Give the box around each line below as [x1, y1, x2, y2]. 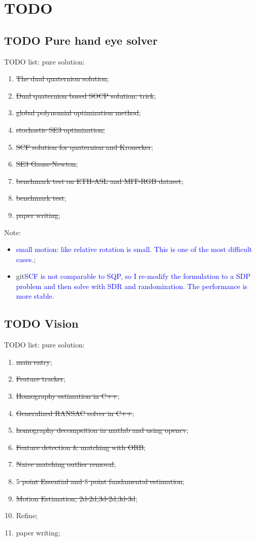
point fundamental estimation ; [90, 476, 185, 487]
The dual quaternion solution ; [16, 73, 109, 84]
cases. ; [16, 253, 36, 264]
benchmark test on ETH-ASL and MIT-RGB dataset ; [16, 175, 183, 186]
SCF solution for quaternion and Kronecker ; [16, 141, 153, 152]
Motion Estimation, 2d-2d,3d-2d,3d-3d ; [16, 493, 138, 503]
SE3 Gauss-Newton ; [16, 158, 78, 169]
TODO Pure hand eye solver [4, 32, 158, 48]
